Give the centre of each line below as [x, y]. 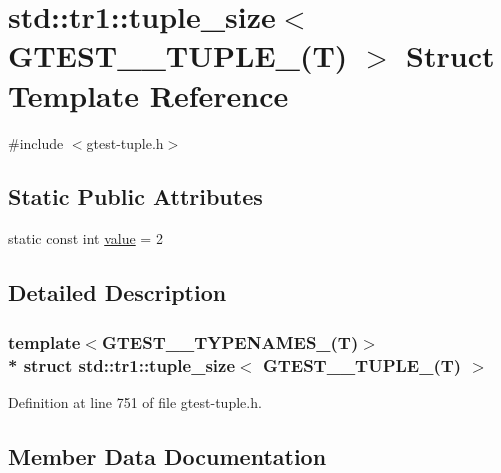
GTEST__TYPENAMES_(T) [230, 341]
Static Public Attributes [135, 196]
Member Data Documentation [167, 455]
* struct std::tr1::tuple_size [122, 364]
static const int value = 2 [85, 238]
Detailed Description [117, 292]
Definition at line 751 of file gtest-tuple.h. [135, 401]
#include [36, 142]
